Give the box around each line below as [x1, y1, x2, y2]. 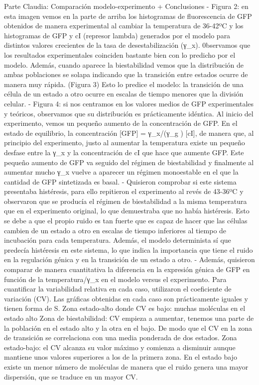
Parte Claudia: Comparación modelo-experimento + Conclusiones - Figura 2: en [4, 1, 249, 11]
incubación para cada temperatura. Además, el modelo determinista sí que [4, 235, 231, 245]
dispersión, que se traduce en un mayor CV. [4, 371, 138, 382]
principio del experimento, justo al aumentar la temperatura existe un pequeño [4, 137, 245, 148]
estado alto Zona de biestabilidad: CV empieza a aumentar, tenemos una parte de [4, 313, 254, 323]
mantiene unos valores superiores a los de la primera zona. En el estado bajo [4, 352, 237, 362]
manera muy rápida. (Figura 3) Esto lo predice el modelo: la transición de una [4, 79, 244, 89]
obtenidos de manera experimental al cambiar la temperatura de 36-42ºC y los [4, 20, 244, 31]
